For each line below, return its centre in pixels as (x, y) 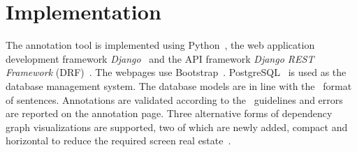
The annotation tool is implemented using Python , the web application (160, 45)
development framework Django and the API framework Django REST (160, 58)
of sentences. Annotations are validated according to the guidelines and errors (174, 99)
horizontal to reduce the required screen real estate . (118, 140)
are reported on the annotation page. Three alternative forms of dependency (169, 113)
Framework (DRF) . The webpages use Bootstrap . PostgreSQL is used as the (176, 72)
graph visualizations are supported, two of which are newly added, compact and (177, 127)
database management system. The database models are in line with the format (179, 85)
